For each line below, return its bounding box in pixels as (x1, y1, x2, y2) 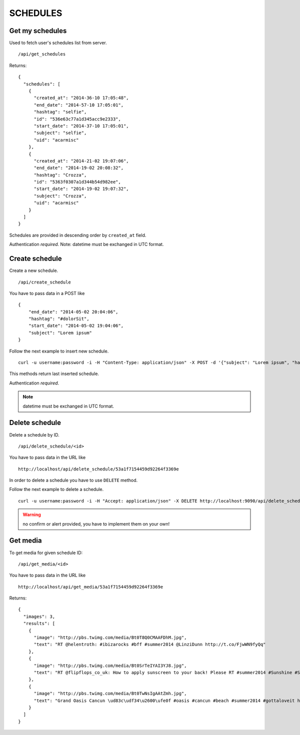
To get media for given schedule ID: (9, 549, 83, 555)
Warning (22, 511, 41, 517)
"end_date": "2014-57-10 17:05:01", (33, 102, 124, 107)
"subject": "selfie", (33, 130, 87, 136)
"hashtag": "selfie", (33, 109, 87, 115)
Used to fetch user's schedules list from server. (9, 40, 107, 46)
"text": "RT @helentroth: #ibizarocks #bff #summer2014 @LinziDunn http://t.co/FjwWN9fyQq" (33, 641, 266, 647)
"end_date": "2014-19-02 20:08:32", (33, 165, 124, 171)
